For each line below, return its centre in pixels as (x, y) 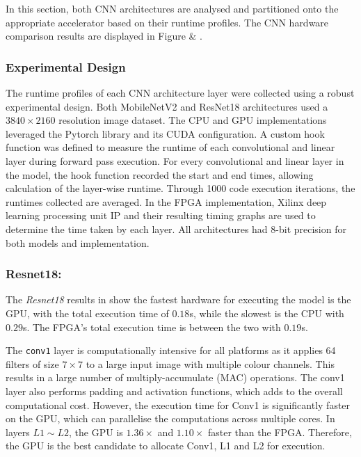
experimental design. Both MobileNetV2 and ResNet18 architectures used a (167, 106)
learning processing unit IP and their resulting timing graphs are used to (161, 215)
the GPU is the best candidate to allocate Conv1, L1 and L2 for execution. (166, 446)
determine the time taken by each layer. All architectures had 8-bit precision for (176, 228)
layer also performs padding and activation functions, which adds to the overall (174, 391)
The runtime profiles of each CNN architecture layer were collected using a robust (180, 93)
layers (18, 432)
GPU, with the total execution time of (87, 313)
